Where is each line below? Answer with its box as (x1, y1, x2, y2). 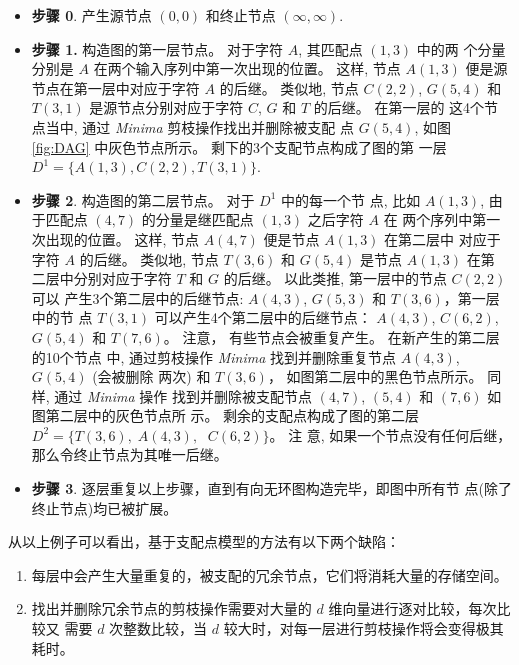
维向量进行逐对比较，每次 (328, 598, 497, 619)
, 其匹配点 (298, 38, 363, 59)
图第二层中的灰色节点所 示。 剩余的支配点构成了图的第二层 (31, 405, 420, 426)
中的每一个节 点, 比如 (281, 189, 421, 210)
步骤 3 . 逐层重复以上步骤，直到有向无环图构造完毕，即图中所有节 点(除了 (31, 478, 512, 499)
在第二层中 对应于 (384, 228, 501, 249)
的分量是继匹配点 (141, 209, 254, 230)
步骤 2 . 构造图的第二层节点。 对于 (31, 189, 255, 210)
